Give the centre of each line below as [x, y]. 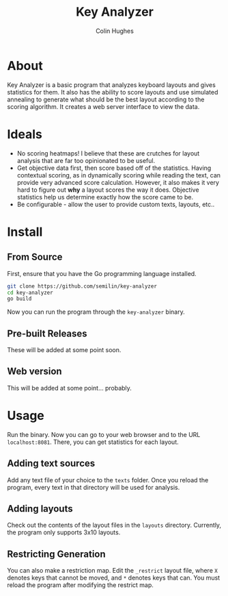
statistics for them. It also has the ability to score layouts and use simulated [113, 92]
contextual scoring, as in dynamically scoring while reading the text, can [118, 175]
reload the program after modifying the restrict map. [80, 585]
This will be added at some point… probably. [69, 388]
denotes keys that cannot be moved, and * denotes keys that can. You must [114, 578]
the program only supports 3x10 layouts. [64, 532]
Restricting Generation [56, 554]
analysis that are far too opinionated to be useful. [86, 160]
